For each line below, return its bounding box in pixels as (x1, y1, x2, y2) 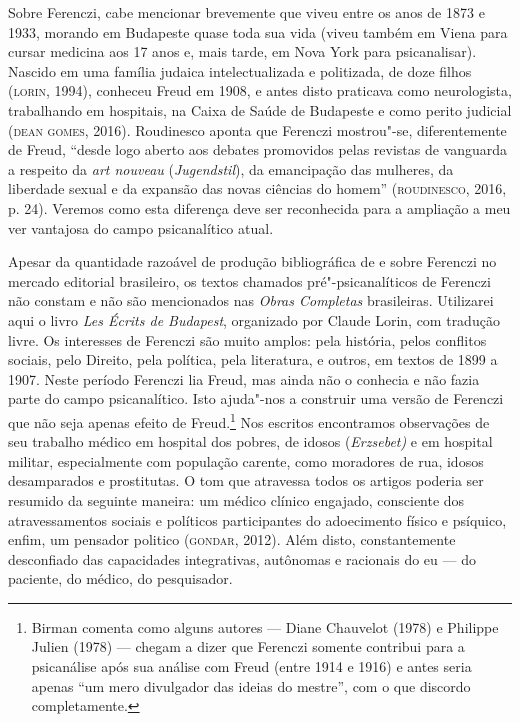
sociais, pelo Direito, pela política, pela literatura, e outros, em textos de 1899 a (8, 349, 498, 370)
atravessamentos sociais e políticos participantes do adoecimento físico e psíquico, (8, 509, 507, 530)
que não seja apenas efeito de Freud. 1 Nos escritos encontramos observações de (8, 408, 490, 432)
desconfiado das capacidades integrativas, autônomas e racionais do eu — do (8, 548, 476, 569)
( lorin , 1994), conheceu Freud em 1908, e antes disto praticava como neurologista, (8, 80, 512, 101)
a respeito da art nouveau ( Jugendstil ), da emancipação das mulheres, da (8, 158, 454, 179)
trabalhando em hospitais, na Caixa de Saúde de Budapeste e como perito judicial (8, 99, 512, 120)
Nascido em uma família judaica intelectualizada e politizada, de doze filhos (8, 60, 472, 81)
